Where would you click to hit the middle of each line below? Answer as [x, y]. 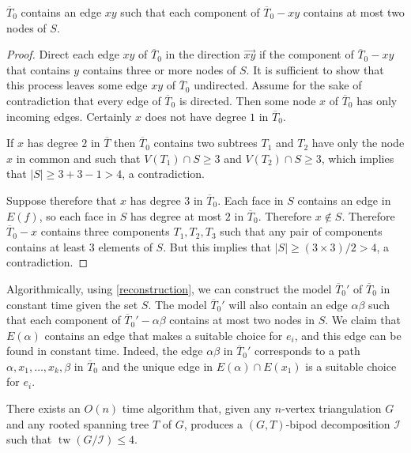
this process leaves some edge [77, 85]
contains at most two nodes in [242, 320]
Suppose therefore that [62, 200]
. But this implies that [217, 246]
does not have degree [196, 116]
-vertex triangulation [332, 408]
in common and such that [78, 158]
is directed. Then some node [247, 100]
